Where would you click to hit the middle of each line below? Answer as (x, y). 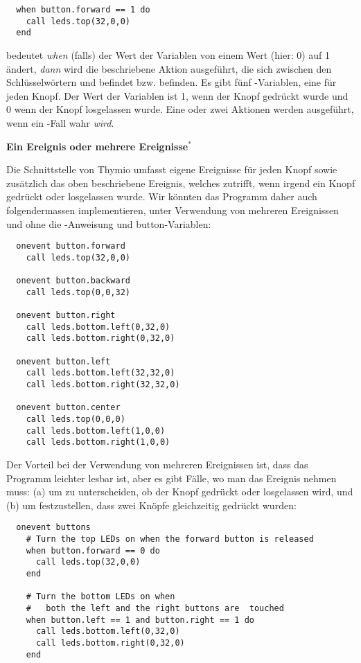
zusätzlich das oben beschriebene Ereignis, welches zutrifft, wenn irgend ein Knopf (181, 183)
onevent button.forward (71, 246)
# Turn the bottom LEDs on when (100, 597)
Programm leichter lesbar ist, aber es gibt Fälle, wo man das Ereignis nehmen (171, 478)
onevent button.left (63, 361)
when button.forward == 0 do (93, 550)
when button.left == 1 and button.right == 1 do (140, 620)
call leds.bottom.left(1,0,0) (96, 431)
